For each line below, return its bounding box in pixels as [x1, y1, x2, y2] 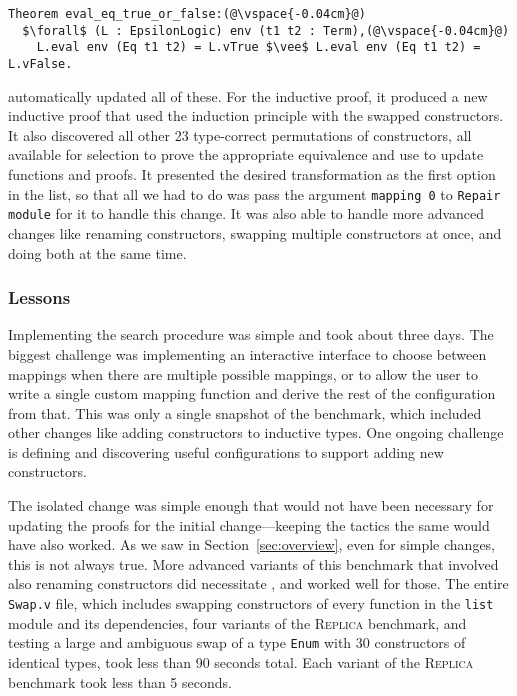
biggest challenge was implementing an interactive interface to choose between [8, 343, 487, 364]
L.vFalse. [8, 56, 73, 71]
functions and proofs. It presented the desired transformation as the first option [8, 164, 496, 184]
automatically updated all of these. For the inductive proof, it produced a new [8, 85, 488, 106]
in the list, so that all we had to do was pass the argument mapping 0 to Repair [8, 183, 501, 204]
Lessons [8, 285, 71, 310]
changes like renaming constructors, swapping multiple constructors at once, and [8, 222, 502, 243]
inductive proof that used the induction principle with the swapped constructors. [8, 105, 504, 126]
